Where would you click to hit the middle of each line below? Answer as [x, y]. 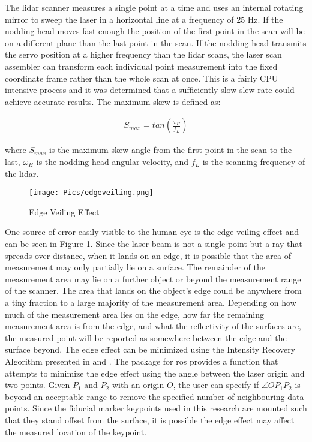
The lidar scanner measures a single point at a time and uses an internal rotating [154, 7]
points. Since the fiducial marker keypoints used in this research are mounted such [156, 408]
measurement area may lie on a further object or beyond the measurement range [153, 279]
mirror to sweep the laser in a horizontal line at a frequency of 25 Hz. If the [144, 19]
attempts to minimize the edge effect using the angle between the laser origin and [155, 373]
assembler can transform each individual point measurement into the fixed [141, 66]
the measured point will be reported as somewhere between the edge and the [146, 337]
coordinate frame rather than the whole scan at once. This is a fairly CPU [142, 78]
